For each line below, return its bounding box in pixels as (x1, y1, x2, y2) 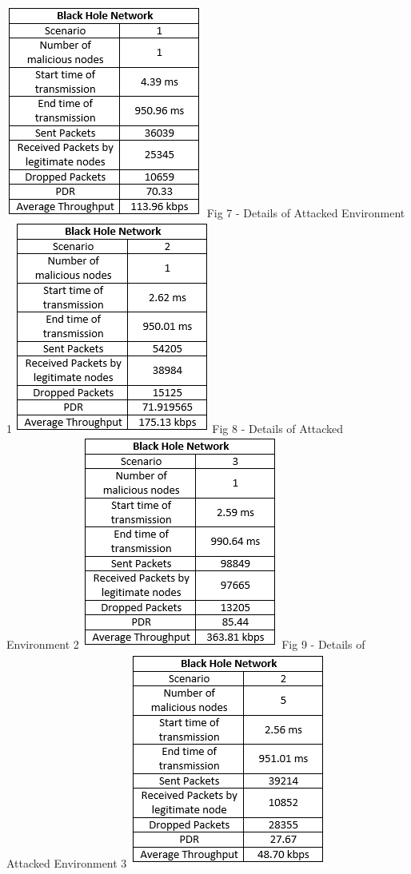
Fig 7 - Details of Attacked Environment (206, 205, 405, 220)
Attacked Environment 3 (6, 854, 127, 871)
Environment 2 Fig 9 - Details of (6, 636, 365, 653)
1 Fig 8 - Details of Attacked (6, 419, 344, 436)
